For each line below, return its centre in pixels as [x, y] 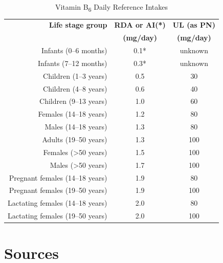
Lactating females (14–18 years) [58, 203]
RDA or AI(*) [140, 25]
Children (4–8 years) [75, 88]
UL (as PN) [194, 25]
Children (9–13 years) [73, 101]
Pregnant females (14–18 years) [58, 177]
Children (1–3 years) [75, 75]
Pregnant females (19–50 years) [58, 190]
